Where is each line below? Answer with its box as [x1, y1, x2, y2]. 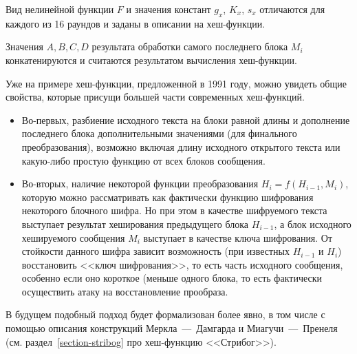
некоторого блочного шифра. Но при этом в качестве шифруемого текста [21, 203, 327, 218]
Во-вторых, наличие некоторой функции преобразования [21, 176, 259, 191]
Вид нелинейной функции [6, 2, 114, 16]
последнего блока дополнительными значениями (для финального [21, 126, 297, 140]
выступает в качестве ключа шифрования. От [143, 230, 333, 244]
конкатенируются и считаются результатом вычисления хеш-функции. [6, 52, 297, 67]
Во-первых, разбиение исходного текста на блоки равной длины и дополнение [21, 112, 350, 127]
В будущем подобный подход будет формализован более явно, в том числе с [6, 307, 325, 322]
